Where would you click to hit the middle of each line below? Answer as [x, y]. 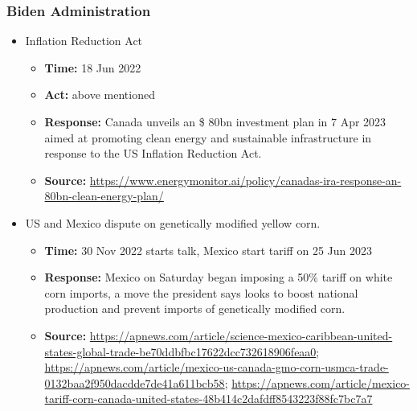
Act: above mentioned [100, 95]
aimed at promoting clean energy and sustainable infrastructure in [208, 137]
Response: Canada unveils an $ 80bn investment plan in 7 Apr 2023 [215, 121]
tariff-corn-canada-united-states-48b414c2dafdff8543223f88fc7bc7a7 [208, 399]
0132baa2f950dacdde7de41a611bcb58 [135, 382]
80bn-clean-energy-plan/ [104, 196]
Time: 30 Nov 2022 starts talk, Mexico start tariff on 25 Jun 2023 [208, 250]
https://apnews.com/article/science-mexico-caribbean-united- [241, 335]
